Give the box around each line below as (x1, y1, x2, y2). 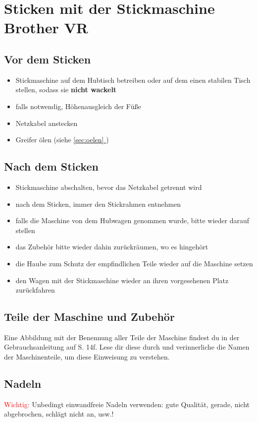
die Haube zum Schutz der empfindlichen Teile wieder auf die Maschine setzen (15, 258, 253, 268)
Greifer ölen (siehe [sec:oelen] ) (15, 134, 109, 145)
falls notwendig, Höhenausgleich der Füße (15, 101, 141, 111)
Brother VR (4, 17, 88, 38)
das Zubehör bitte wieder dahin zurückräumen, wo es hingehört (15, 241, 208, 252)
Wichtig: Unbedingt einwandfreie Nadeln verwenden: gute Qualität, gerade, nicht (4, 399, 250, 409)
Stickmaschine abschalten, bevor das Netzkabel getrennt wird (15, 181, 202, 192)
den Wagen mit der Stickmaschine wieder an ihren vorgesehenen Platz (15, 275, 229, 285)
